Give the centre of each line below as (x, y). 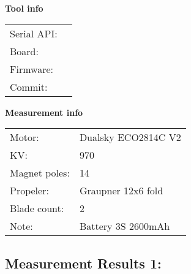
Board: (24, 51)
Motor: (24, 137)
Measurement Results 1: (83, 263)
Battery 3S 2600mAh (125, 226)
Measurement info (44, 112)
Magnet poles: (40, 173)
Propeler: (29, 191)
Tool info (24, 8)
